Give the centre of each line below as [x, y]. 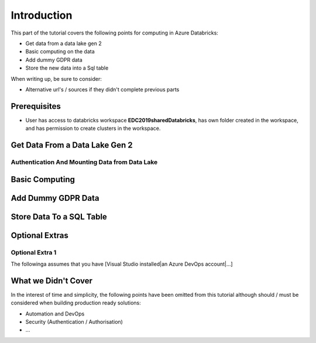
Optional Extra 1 [34, 252]
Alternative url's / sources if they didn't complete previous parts [102, 89]
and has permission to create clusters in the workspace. [93, 128]
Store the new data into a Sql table [67, 68]
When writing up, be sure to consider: [56, 78]
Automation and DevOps [55, 314]
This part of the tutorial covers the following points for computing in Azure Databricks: [115, 33]
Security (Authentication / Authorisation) [74, 322]
